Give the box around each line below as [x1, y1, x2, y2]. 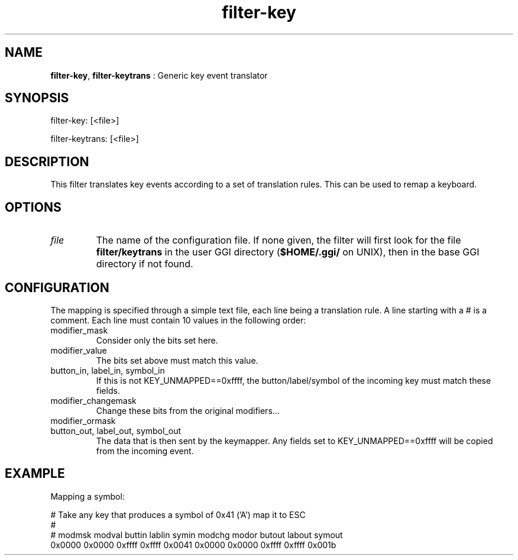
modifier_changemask [50, 395, 137, 406]
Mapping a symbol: [50, 491, 125, 501]
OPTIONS [5, 199, 61, 215]
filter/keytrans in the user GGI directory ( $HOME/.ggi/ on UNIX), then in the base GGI [96, 246, 480, 258]
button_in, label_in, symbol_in [50, 365, 165, 376]
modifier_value [50, 345, 107, 355]
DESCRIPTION [5, 154, 89, 169]
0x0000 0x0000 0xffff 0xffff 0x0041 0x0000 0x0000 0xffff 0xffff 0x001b [50, 539, 336, 550]
